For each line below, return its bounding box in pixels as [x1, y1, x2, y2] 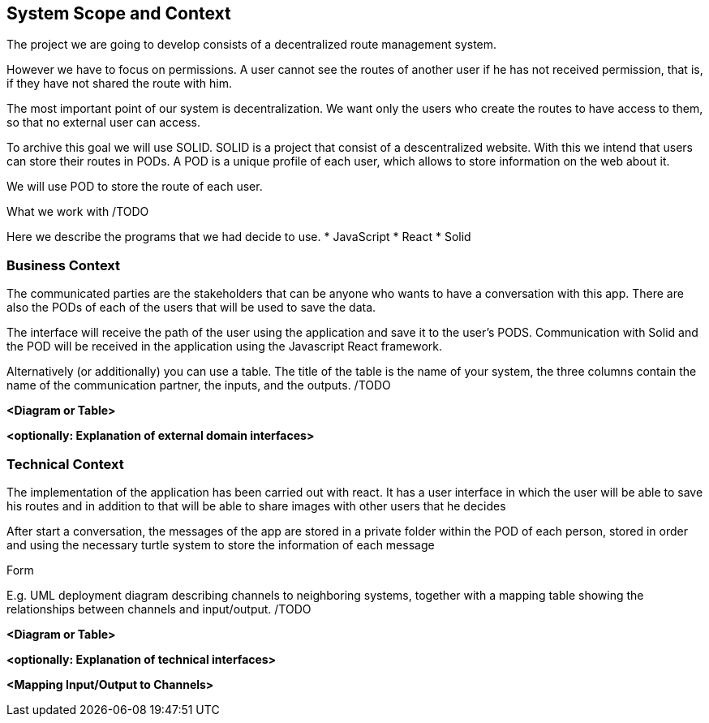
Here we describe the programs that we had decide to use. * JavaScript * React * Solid [6, 230, 471, 244]
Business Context [6, 256, 121, 273]
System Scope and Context [6, 3, 231, 24]
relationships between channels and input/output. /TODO [6, 601, 312, 616]
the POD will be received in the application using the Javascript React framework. [6, 339, 442, 354]
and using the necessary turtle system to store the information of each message [6, 537, 435, 552]
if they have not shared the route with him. [6, 76, 232, 91]
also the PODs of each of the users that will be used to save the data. [6, 300, 376, 315]
